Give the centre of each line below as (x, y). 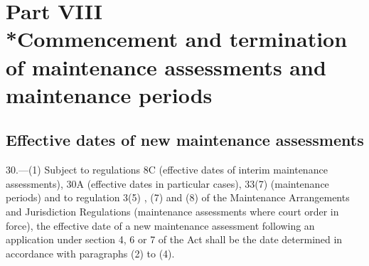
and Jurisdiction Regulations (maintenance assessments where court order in (172, 211)
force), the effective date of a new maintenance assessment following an (160, 225)
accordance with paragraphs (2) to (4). (90, 253)
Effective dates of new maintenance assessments (185, 140)
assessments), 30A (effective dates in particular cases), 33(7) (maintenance (167, 183)
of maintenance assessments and (166, 66)
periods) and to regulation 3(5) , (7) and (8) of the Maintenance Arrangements (178, 197)
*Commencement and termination (177, 39)
